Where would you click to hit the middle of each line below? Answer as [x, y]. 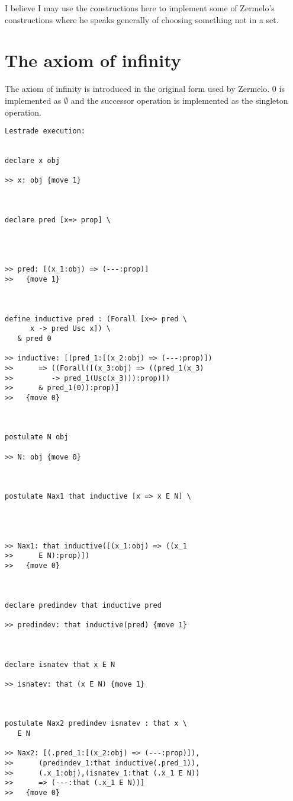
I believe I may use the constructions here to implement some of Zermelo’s [140, 8]
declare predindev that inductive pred [83, 605]
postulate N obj [37, 437]
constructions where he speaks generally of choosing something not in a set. [142, 19]
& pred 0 [34, 338]
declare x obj [33, 161]
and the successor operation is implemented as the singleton [179, 100]
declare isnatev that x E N [60, 664]
